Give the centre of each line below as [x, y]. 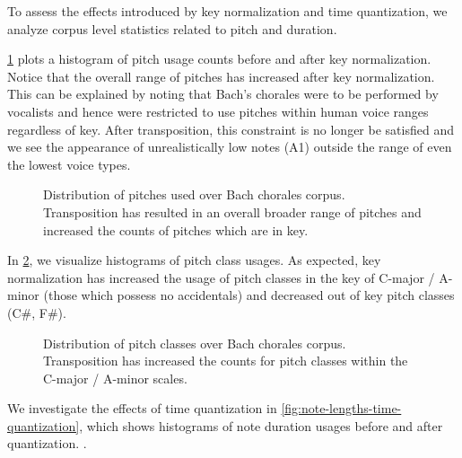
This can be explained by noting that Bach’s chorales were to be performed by [223, 94]
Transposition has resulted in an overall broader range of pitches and [232, 211]
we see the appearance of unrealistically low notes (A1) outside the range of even [230, 147]
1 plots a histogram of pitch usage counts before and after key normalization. [219, 59]
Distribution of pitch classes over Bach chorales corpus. [195, 343]
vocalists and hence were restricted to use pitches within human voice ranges [218, 111]
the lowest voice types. [69, 164]
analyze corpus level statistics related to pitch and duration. [172, 28]
